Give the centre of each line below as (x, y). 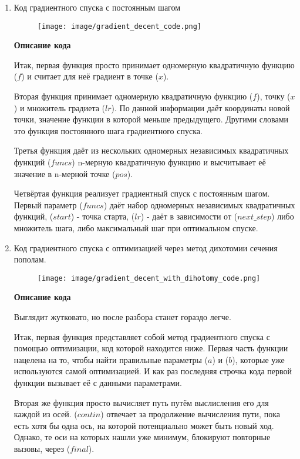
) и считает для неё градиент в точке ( (90, 76)
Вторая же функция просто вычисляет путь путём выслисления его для (141, 402)
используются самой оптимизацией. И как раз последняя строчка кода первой (153, 371)
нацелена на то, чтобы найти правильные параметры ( (111, 359)
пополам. (30, 259)
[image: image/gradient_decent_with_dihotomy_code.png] (149, 278)
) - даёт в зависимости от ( (189, 216)
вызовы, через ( (42, 448)
